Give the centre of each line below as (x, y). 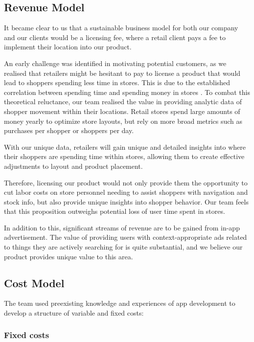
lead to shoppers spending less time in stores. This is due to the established (117, 82)
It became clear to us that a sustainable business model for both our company (121, 28)
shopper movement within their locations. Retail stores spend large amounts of (122, 111)
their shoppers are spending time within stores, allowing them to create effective (124, 156)
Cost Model (34, 283)
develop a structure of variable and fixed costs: (74, 313)
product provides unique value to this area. (69, 256)
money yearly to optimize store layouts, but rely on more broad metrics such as (123, 121)
